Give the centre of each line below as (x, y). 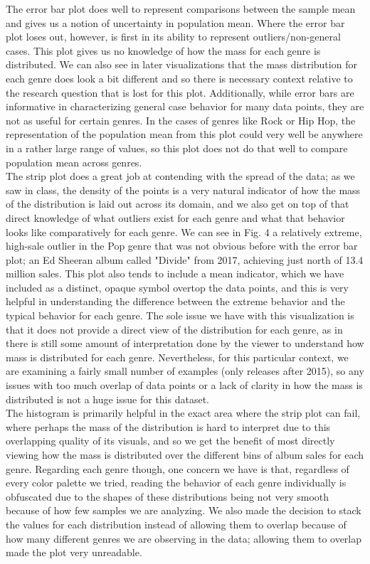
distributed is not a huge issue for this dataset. (107, 399)
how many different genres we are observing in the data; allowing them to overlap (184, 538)
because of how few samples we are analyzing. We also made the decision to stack (184, 510)
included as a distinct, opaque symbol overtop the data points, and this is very (178, 287)
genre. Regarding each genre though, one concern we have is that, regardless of (178, 468)
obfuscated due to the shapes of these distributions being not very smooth (168, 496)
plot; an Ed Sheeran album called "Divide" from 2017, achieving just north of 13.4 (185, 259)
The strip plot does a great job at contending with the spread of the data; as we (180, 176)
